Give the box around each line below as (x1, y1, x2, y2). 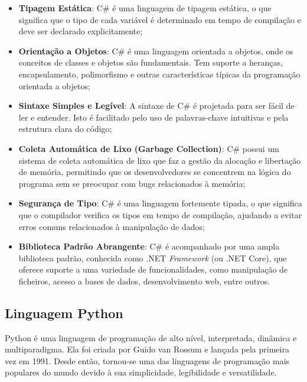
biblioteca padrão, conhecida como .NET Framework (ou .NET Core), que (18, 251, 287, 264)
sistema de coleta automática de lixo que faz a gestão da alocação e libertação (18, 154, 301, 166)
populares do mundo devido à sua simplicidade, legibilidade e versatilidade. (5, 366, 277, 378)
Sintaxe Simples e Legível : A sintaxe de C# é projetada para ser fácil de (18, 99, 295, 112)
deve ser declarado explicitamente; (18, 25, 143, 37)
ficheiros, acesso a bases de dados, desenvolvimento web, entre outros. (18, 274, 270, 287)
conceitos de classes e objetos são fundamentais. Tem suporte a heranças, (18, 56, 283, 69)
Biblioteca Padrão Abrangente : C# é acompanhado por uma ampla (18, 240, 280, 252)
